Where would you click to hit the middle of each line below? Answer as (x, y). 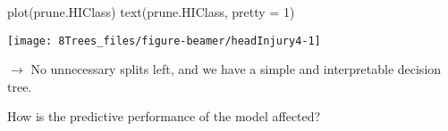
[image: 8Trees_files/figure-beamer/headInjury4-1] (164, 41)
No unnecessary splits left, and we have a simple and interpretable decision (236, 69)
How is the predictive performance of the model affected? (164, 116)
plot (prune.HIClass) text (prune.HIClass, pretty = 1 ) (151, 12)
